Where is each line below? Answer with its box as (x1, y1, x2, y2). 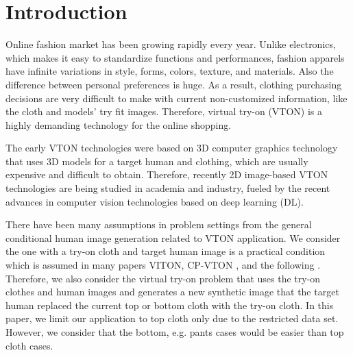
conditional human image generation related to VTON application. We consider (5, 230, 341, 245)
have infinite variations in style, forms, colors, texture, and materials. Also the (5, 64, 334, 78)
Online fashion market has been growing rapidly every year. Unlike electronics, (5, 37, 336, 51)
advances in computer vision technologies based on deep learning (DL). (5, 194, 304, 208)
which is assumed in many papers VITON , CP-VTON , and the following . (5, 258, 321, 272)
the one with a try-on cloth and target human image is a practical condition (5, 244, 326, 258)
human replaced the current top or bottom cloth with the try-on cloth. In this (5, 297, 334, 312)
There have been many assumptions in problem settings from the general (5, 217, 312, 232)
